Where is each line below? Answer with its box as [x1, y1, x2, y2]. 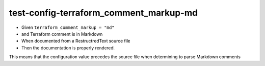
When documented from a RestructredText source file [21, 38, 131, 44]
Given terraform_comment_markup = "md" [21, 24, 115, 30]
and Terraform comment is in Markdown [21, 31, 103, 37]
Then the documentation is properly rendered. [21, 44, 115, 51]
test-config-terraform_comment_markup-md [9, 7, 198, 18]
